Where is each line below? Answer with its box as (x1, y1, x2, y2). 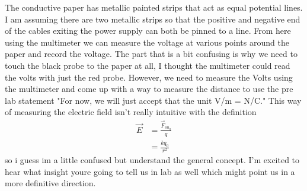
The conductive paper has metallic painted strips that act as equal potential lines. (5, 1, 303, 13)
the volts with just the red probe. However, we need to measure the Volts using (5, 71, 293, 83)
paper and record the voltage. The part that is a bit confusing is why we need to (5, 47, 298, 60)
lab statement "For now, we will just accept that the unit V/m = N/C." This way (5, 94, 302, 106)
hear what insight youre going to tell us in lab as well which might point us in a (5, 165, 295, 177)
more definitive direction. (5, 177, 96, 189)
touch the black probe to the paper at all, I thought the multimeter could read (5, 59, 290, 71)
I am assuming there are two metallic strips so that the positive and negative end (5, 12, 300, 25)
